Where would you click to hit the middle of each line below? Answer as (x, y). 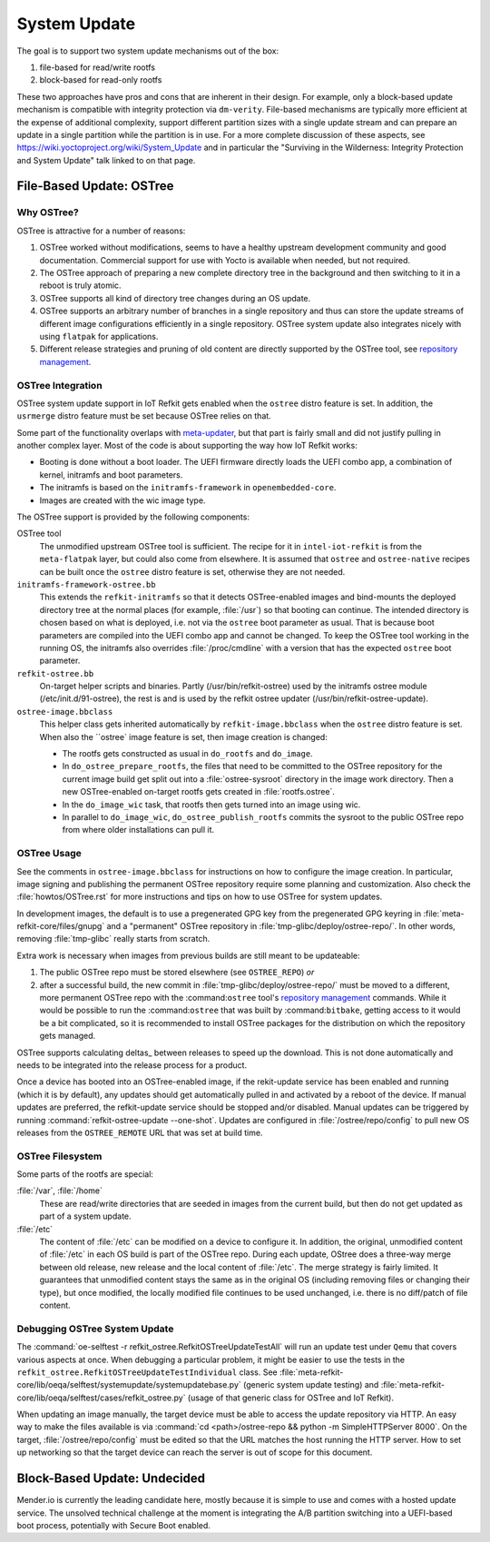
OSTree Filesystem (59, 1156)
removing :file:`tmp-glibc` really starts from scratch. (113, 939)
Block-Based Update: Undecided (111, 1479)
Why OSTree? (48, 213)
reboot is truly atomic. (80, 285)
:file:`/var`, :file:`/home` (60, 1191)
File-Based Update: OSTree (95, 186)
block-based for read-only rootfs (101, 80)
